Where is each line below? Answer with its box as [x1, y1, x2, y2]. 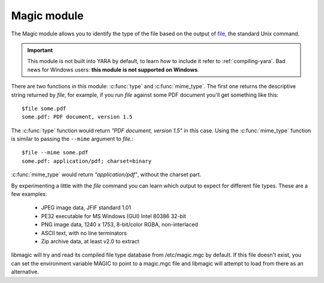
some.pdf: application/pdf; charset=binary [22, 157, 152, 165]
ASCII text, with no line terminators [41, 229, 127, 237]
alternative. [11, 268, 39, 276]
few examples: [11, 190, 47, 198]
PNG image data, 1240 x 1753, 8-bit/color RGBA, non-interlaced [41, 221, 198, 228]
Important [27, 46, 53, 53]
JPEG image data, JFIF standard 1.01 [41, 204, 131, 211]
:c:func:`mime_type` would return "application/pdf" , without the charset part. [11, 171, 202, 178]
